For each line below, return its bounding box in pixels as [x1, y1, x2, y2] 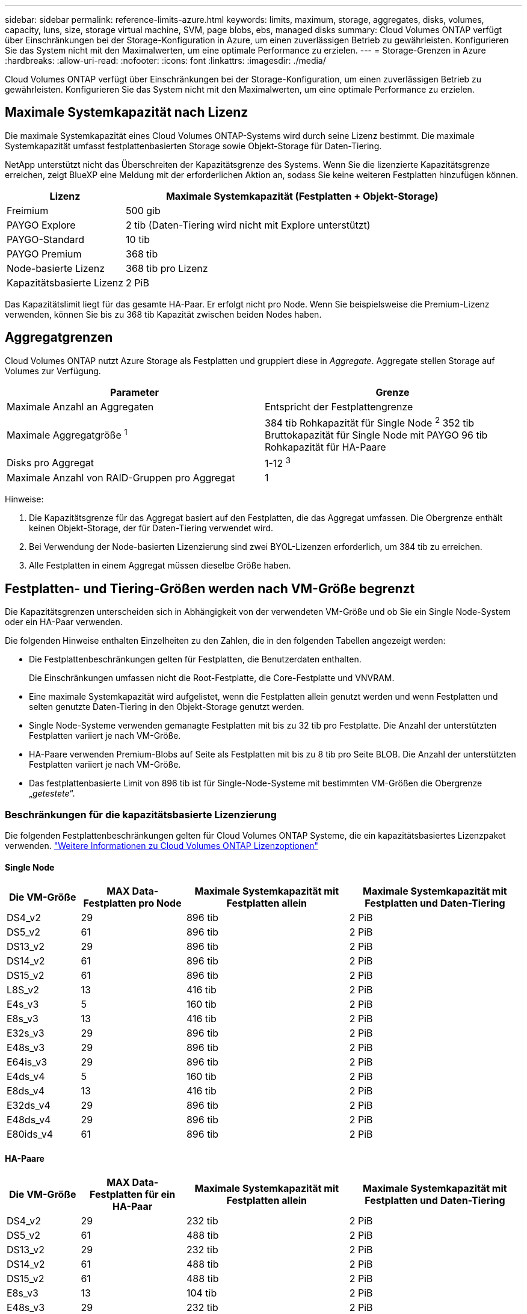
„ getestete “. [29, 788, 75, 799]
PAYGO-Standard [7, 233, 85, 245]
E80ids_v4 [7, 1128, 54, 1141]
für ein [144, 1188, 176, 1201]
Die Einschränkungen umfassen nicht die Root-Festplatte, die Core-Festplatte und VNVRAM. [29, 673, 395, 683]
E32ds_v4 [7, 1099, 51, 1112]
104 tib [186, 1287, 217, 1300]
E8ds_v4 [7, 1085, 45, 1097]
